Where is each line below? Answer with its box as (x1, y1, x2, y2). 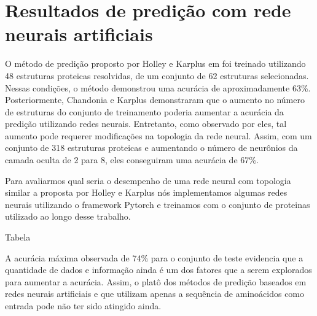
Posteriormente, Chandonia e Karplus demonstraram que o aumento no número (5, 93, 305, 106)
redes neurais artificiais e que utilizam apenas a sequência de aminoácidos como (5, 287, 305, 300)
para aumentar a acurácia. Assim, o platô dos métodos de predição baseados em (5, 275, 307, 288)
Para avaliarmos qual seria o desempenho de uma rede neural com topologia (5, 174, 291, 187)
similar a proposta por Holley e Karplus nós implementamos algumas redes (5, 186, 288, 199)
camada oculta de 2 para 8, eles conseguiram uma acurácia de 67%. (5, 153, 259, 166)
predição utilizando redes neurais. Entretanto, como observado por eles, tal (5, 117, 287, 130)
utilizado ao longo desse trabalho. (5, 210, 131, 223)
